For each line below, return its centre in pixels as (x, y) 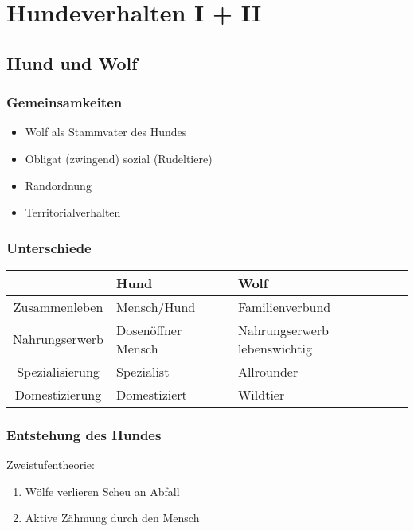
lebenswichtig (275, 348)
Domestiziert (152, 394)
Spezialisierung (58, 371)
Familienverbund (284, 306)
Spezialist (143, 371)
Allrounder (268, 371)
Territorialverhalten (73, 212)
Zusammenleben (58, 306)
